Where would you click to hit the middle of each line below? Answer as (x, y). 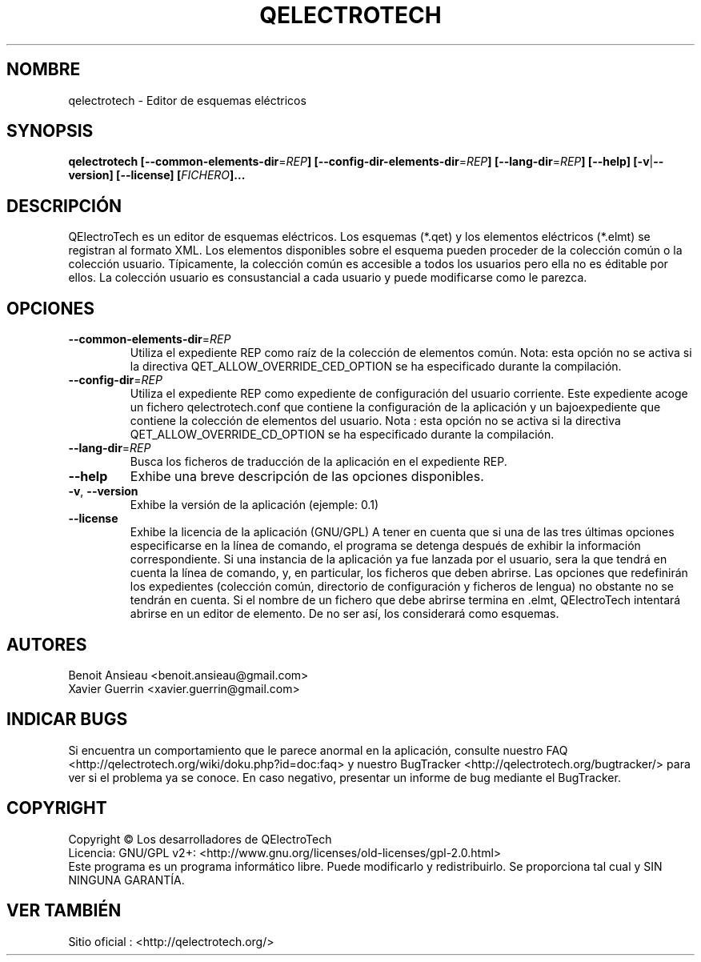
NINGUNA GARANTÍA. (126, 880)
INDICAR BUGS (67, 719)
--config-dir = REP (115, 380)
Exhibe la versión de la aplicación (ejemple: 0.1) (254, 505)
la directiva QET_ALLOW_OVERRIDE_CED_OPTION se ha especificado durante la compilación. (376, 367)
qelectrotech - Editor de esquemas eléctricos (187, 100)
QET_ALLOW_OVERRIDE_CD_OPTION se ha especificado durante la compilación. (342, 435)
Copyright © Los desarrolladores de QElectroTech (200, 839)
